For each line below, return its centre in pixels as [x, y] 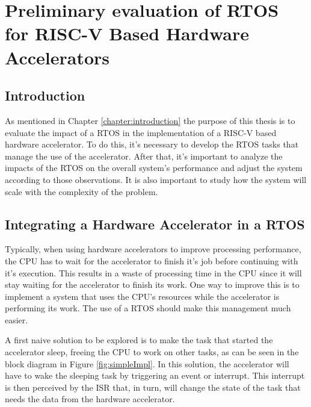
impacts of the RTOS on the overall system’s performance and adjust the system [154, 168]
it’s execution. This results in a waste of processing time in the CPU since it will [153, 272]
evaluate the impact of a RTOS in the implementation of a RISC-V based [141, 132]
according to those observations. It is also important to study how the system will [156, 179]
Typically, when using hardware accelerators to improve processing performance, [153, 249]
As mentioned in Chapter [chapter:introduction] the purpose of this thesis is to [150, 120]
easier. [17, 319]
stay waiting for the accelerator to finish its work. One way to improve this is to [152, 284]
